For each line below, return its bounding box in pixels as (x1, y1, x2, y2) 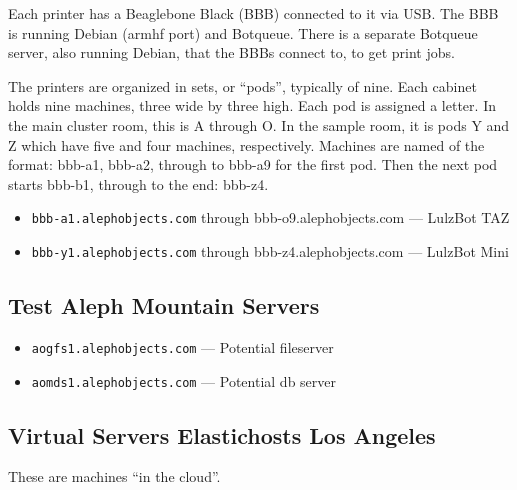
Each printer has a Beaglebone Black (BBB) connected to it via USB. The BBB (8, 3, 499, 23)
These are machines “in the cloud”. (8, 466, 221, 487)
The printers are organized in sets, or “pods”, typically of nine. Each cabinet (8, 75, 477, 96)
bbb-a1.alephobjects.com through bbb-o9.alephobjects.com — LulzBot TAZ (31, 207, 510, 228)
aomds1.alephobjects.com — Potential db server (31, 370, 337, 391)
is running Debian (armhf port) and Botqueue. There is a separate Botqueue (8, 22, 478, 43)
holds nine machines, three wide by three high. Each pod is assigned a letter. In (8, 95, 496, 116)
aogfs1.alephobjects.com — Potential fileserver (31, 336, 334, 357)
